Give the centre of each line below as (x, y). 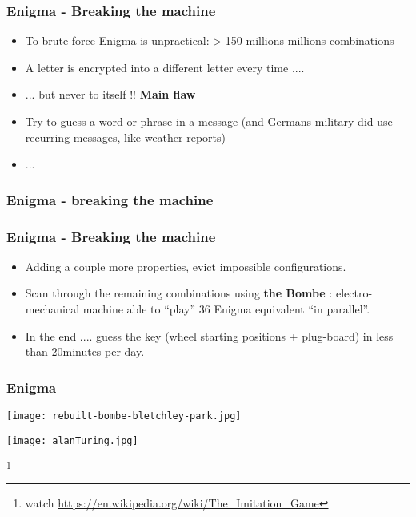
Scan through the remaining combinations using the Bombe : (179, 293)
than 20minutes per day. (85, 351)
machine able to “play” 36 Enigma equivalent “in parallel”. (226, 309)
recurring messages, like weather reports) (125, 137)
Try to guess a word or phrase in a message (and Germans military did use (209, 121)
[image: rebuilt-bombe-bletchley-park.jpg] (124, 416)
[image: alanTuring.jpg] (72, 440)
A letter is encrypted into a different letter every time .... (165, 67)
